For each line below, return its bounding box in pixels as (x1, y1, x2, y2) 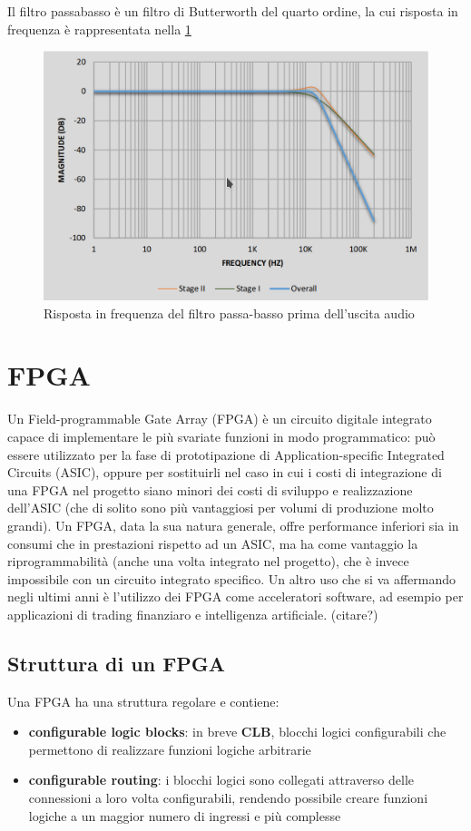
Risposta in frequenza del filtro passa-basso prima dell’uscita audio (44, 303, 415, 322)
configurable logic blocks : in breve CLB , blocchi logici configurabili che (28, 722, 446, 741)
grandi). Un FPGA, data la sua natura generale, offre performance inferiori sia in (7, 515, 459, 534)
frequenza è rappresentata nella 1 (7, 19, 191, 38)
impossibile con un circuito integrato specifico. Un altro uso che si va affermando (7, 569, 456, 588)
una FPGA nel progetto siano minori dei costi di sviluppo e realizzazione (7, 480, 413, 499)
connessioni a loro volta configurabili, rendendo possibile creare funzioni (28, 788, 428, 807)
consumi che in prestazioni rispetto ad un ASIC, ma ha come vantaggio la (7, 533, 418, 552)
